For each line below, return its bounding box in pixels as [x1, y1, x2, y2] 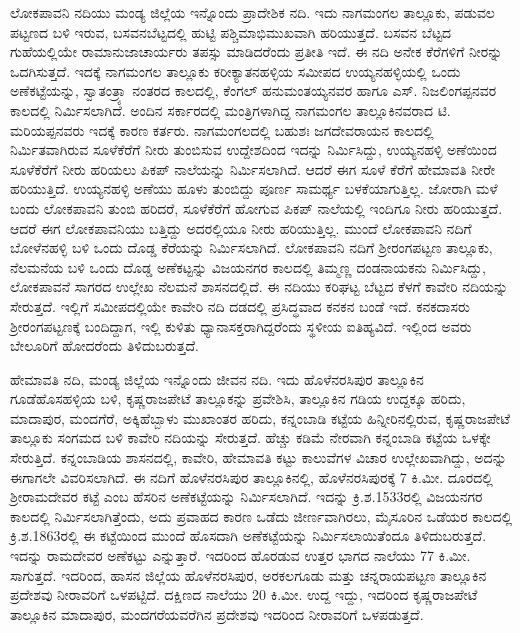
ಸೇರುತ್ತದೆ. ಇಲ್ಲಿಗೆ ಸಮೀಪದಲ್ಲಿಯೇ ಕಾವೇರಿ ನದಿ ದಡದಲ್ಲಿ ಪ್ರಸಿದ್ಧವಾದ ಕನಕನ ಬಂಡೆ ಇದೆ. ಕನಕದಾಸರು [10, 295, 470, 316]
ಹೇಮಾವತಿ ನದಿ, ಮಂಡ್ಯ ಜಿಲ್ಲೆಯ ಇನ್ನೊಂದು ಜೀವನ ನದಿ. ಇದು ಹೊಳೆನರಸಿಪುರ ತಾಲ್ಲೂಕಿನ [10, 368, 424, 389]
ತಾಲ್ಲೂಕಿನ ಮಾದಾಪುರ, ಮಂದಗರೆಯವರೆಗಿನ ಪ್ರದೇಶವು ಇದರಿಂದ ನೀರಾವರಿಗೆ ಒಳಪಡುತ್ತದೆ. [10, 603, 424, 624]
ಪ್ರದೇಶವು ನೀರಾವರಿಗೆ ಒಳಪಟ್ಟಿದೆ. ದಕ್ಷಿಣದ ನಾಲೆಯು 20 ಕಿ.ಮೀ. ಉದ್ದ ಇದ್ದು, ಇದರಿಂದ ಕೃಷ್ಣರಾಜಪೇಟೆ [10, 584, 478, 605]
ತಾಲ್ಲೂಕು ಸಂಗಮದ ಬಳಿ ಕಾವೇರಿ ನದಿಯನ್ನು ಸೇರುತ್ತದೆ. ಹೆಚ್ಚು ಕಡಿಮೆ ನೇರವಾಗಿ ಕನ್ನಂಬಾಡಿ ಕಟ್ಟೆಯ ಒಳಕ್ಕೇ [10, 427, 491, 448]
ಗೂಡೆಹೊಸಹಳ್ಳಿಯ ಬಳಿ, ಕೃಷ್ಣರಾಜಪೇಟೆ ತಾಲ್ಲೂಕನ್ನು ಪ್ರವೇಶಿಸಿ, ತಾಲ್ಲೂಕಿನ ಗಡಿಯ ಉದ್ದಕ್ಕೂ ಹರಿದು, [10, 388, 466, 409]
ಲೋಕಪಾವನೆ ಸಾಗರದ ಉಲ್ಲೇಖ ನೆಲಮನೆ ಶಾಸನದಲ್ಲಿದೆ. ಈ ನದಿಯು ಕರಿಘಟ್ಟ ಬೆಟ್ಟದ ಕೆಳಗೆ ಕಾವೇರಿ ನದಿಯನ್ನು [10, 276, 509, 297]
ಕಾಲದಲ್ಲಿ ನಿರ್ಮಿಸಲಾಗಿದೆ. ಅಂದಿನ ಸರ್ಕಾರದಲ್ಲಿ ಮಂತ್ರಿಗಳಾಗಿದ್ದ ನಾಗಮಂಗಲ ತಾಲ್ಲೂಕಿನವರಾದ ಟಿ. [10, 99, 451, 120]
